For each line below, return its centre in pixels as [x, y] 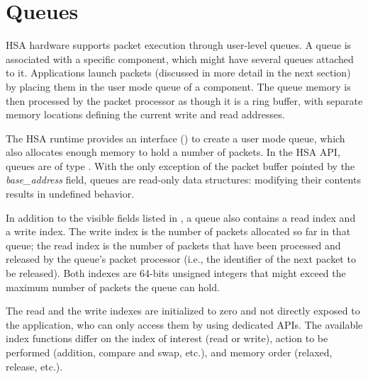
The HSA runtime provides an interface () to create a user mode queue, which [175, 138]
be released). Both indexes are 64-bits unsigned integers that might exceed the [176, 273]
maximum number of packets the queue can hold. [113, 287]
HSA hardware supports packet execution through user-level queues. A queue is [179, 45]
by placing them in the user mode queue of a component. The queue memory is [178, 86]
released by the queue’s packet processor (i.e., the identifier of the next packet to [181, 259]
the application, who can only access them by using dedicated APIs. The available [184, 324]
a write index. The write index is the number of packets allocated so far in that [178, 231]
